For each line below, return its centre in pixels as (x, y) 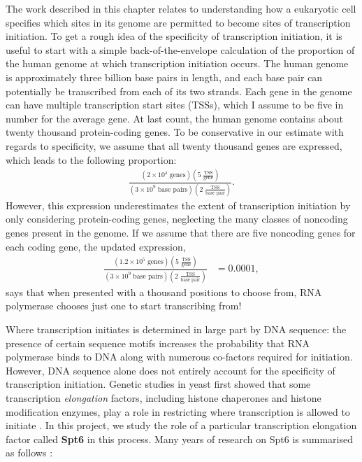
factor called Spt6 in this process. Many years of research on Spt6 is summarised (179, 439)
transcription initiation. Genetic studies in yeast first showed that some (158, 384)
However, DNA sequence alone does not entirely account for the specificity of (171, 370)
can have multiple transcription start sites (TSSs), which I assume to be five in (175, 105)
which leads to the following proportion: (91, 159)
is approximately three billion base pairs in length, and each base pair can (164, 77)
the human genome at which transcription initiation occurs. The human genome (177, 63)
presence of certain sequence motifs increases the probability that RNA (158, 343)
